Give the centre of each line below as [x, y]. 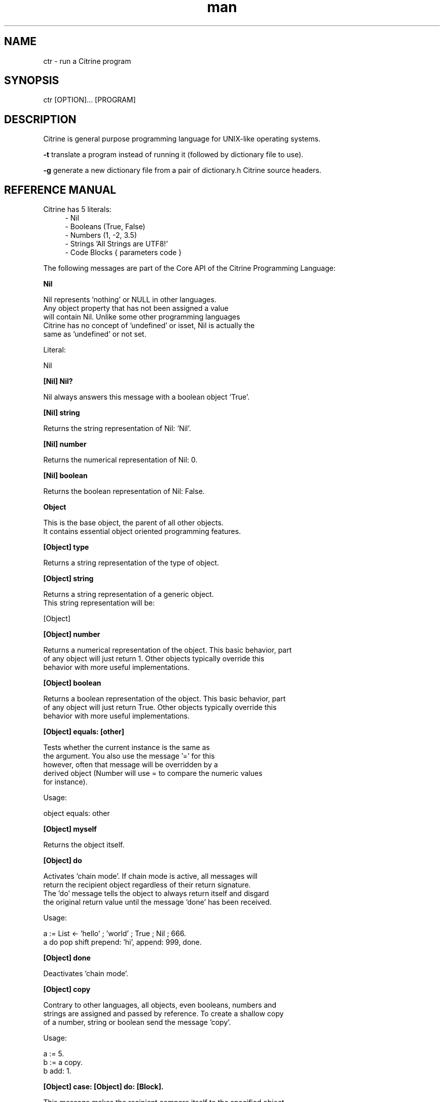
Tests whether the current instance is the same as [126, 748]
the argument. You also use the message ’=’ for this [129, 756]
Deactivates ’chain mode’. [86, 974]
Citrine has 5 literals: [77, 209]
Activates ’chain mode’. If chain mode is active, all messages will [150, 876]
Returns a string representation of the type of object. [131, 563]
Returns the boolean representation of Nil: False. [124, 491]
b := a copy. [63, 1062]
